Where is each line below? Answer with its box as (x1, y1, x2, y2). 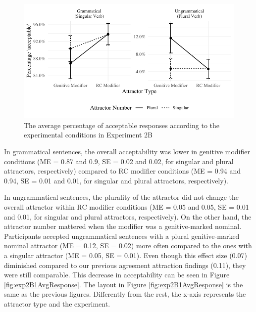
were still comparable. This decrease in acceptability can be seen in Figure (4, 269, 230, 280)
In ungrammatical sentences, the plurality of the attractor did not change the (4, 192, 239, 202)
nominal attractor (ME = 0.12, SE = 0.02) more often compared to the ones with (4, 240, 252, 251)
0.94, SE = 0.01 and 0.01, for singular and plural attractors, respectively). (4, 175, 228, 185)
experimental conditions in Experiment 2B (24, 130, 153, 140)
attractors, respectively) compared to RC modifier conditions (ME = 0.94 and (4, 166, 241, 176)
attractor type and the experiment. (4, 298, 110, 309)
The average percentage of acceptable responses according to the (24, 120, 220, 130)
